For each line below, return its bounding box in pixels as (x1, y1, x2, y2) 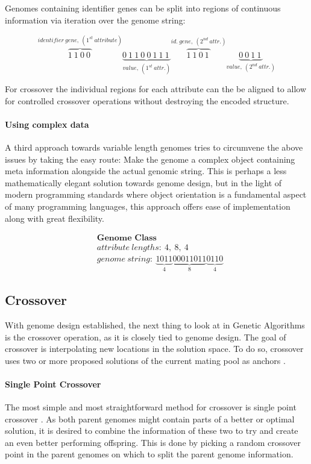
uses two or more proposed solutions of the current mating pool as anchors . (5, 354, 286, 366)
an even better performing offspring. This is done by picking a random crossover (5, 436, 301, 448)
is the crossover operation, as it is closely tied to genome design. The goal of (5, 330, 286, 343)
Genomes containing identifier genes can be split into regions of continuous (5, 2, 281, 14)
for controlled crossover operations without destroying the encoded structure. (5, 94, 289, 107)
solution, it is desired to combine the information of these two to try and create (5, 424, 298, 437)
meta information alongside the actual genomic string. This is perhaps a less (5, 165, 287, 177)
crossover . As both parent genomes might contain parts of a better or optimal (5, 412, 295, 425)
